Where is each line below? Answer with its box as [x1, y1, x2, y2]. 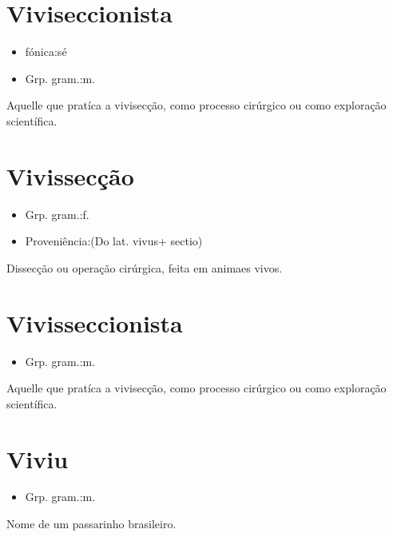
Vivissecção [6, 159, 134, 192]
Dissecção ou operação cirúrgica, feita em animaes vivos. [6, 259, 283, 276]
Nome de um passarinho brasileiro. [6, 515, 177, 532]
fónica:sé [25, 43, 67, 60]
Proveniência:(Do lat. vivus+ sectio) [25, 233, 203, 249]
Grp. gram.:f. [25, 205, 89, 222]
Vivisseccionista [6, 306, 183, 339]
